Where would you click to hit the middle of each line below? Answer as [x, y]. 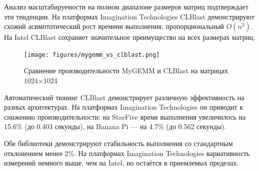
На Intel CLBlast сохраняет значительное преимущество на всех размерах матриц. [130, 37]
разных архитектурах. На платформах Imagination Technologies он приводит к [124, 107]
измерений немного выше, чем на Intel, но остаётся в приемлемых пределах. [122, 163]
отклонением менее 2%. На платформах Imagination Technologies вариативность [127, 153]
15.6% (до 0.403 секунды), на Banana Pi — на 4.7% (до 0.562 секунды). [115, 126]
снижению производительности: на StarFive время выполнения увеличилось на [125, 116]
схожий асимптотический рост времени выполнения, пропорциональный [114, 26]
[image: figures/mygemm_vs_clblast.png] [92, 55]
